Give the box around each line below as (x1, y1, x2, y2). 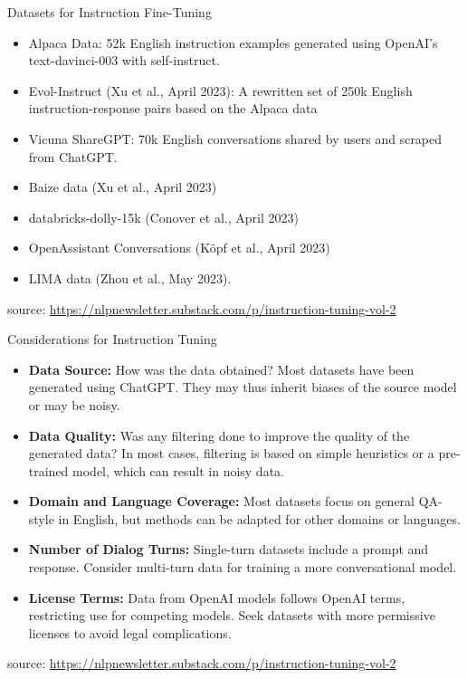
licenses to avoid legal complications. (28, 623, 232, 642)
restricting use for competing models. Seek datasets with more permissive (28, 606, 435, 625)
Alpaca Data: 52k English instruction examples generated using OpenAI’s (28, 33, 438, 52)
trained (28, 461, 69, 480)
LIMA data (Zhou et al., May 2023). (28, 268, 232, 287)
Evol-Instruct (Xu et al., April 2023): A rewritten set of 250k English (28, 81, 413, 100)
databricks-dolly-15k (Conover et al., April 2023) (28, 207, 299, 226)
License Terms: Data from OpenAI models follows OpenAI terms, (28, 588, 405, 607)
